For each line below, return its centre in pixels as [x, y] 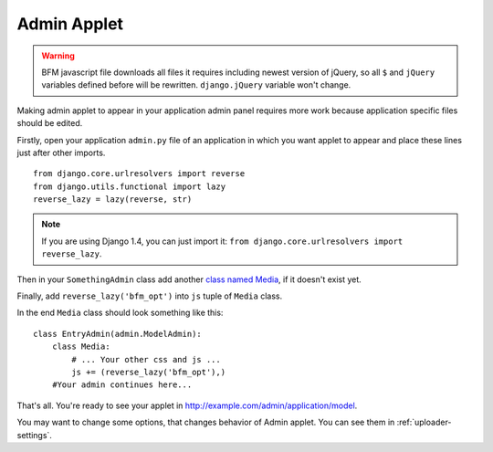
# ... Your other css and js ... [146, 359]
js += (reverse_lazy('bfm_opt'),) [149, 372]
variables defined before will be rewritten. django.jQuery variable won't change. [196, 85]
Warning [58, 56]
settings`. [34, 435]
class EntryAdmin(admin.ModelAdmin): [118, 334]
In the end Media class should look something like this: [120, 313]
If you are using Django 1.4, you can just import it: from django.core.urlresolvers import [222, 241]
